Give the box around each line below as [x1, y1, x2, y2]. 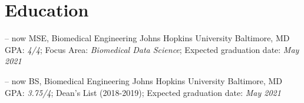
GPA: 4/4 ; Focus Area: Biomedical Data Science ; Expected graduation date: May [5, 43, 299, 55]
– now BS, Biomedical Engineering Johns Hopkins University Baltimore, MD [5, 74, 282, 87]
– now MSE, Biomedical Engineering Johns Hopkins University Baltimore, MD [5, 32, 290, 44]
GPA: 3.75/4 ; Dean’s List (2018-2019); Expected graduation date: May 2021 [5, 86, 281, 98]
